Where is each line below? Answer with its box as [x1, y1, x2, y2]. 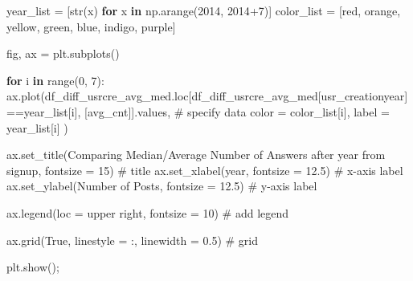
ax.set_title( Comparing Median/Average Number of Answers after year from [6, 146, 386, 163]
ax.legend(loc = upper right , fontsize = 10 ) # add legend [6, 204, 289, 221]
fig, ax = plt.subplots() [6, 45, 120, 62]
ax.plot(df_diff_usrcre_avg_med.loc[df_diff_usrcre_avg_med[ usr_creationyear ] [6, 88, 408, 104]
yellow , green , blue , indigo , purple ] [6, 18, 176, 35]
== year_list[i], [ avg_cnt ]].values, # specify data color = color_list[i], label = [6, 103, 390, 120]
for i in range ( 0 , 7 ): [6, 71, 104, 88]
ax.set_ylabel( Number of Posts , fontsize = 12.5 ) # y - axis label [6, 177, 317, 194]
